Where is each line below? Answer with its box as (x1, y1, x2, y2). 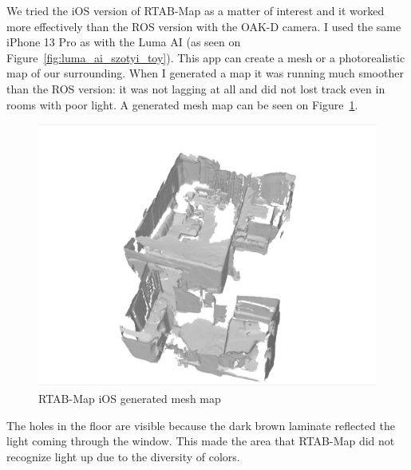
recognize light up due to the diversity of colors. (6, 448, 240, 464)
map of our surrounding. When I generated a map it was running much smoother (6, 65, 404, 81)
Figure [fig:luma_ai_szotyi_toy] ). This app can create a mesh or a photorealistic (6, 49, 405, 65)
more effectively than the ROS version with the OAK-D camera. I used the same (6, 18, 401, 34)
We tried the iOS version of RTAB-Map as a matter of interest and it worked (6, 2, 385, 18)
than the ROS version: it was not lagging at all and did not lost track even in (6, 80, 385, 97)
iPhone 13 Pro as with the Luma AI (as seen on (6, 34, 241, 50)
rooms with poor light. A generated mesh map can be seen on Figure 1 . (6, 96, 358, 113)
